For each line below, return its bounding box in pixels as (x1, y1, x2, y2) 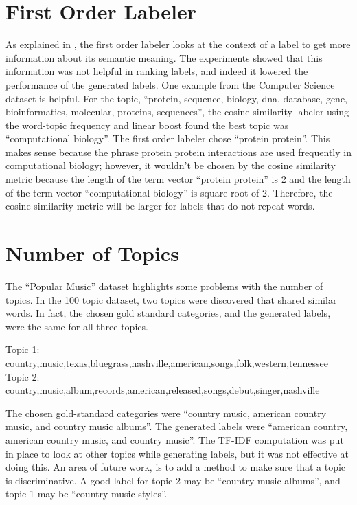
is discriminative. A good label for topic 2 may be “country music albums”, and (5, 473, 341, 487)
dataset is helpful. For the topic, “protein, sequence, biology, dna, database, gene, (5, 91, 348, 105)
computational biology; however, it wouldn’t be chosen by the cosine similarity (5, 158, 336, 172)
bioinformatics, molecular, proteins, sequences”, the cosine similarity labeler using (5, 104, 349, 119)
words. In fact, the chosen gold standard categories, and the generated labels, (5, 306, 331, 320)
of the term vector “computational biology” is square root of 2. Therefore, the (5, 185, 333, 199)
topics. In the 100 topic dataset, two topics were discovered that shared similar (5, 292, 337, 306)
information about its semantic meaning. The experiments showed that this (5, 50, 323, 65)
